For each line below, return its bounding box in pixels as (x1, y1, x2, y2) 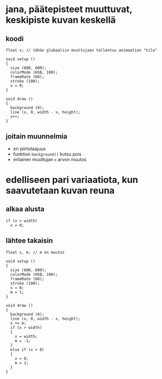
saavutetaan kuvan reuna (6, 185, 115, 196)
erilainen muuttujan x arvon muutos (13, 156, 87, 162)
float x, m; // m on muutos (6, 250, 65, 255)
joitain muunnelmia (6, 132, 68, 141)
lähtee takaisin (6, 236, 53, 245)
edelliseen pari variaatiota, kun (6, 174, 138, 185)
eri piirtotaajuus (13, 146, 46, 152)
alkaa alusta (6, 205, 45, 213)
